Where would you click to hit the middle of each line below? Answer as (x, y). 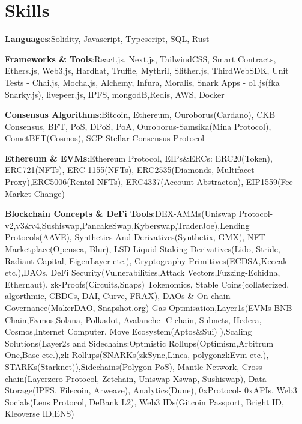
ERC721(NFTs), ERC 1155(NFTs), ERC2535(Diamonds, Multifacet (130, 170)
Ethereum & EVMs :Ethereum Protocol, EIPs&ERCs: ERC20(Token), (139, 158)
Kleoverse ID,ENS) (40, 413)
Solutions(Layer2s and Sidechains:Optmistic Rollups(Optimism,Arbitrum (139, 343)
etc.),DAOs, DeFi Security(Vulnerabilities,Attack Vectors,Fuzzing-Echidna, (143, 272)
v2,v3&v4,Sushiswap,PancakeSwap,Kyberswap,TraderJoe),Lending (127, 225)
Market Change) (35, 193)
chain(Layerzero (34, 378)
